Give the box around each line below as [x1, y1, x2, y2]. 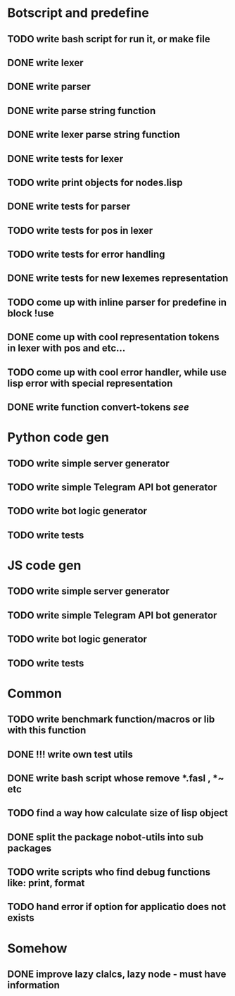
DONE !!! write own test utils [7, 748, 134, 760]
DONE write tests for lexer [7, 153, 124, 165]
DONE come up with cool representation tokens [7, 331, 220, 343]
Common [7, 685, 62, 702]
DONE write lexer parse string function [7, 129, 181, 141]
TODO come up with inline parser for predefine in [7, 296, 227, 308]
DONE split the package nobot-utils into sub [7, 831, 204, 843]
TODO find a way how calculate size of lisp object [7, 807, 229, 819]
